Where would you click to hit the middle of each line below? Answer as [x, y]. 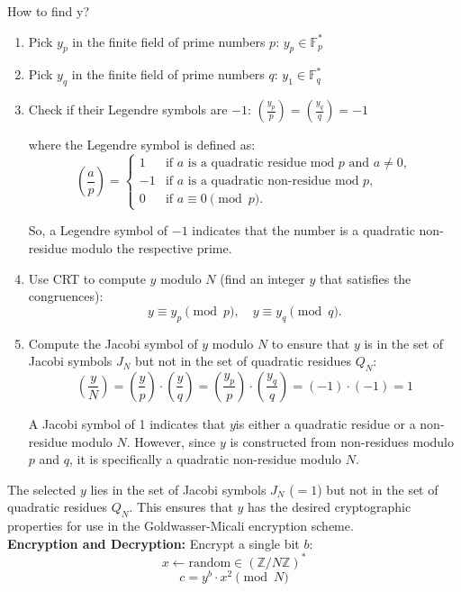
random [210, 563]
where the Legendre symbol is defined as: [142, 145]
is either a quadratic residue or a [325, 423]
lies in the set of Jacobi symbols [178, 489]
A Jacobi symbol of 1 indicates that [127, 423]
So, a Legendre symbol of [98, 230]
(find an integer [262, 278]
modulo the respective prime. [152, 247]
